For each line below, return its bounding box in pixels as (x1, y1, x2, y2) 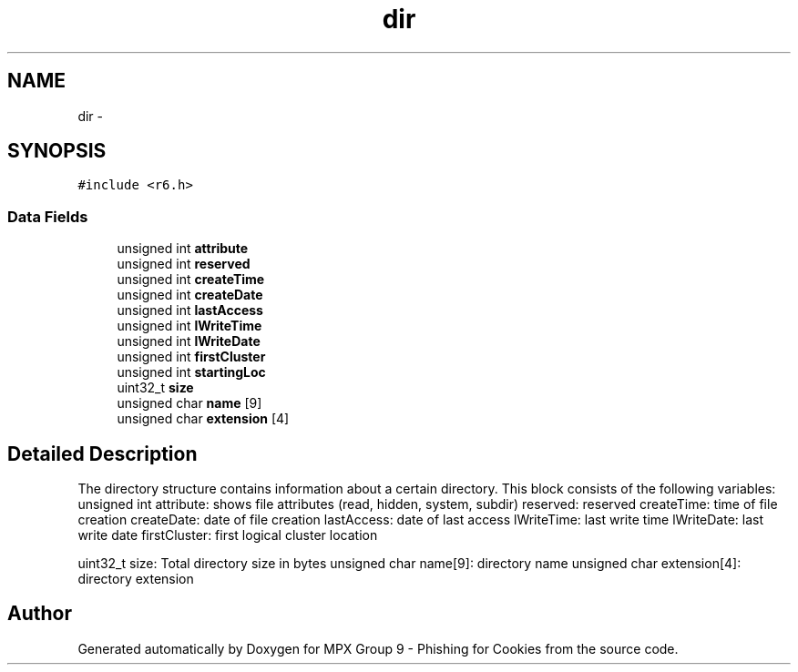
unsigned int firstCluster (117, 349, 266, 365)
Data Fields (7, 207, 88, 226)
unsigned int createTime (117, 271, 265, 288)
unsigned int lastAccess (117, 302, 263, 319)
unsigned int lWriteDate (117, 333, 261, 350)
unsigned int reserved (117, 256, 251, 272)
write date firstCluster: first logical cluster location (77, 527, 378, 544)
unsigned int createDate (117, 287, 263, 303)
